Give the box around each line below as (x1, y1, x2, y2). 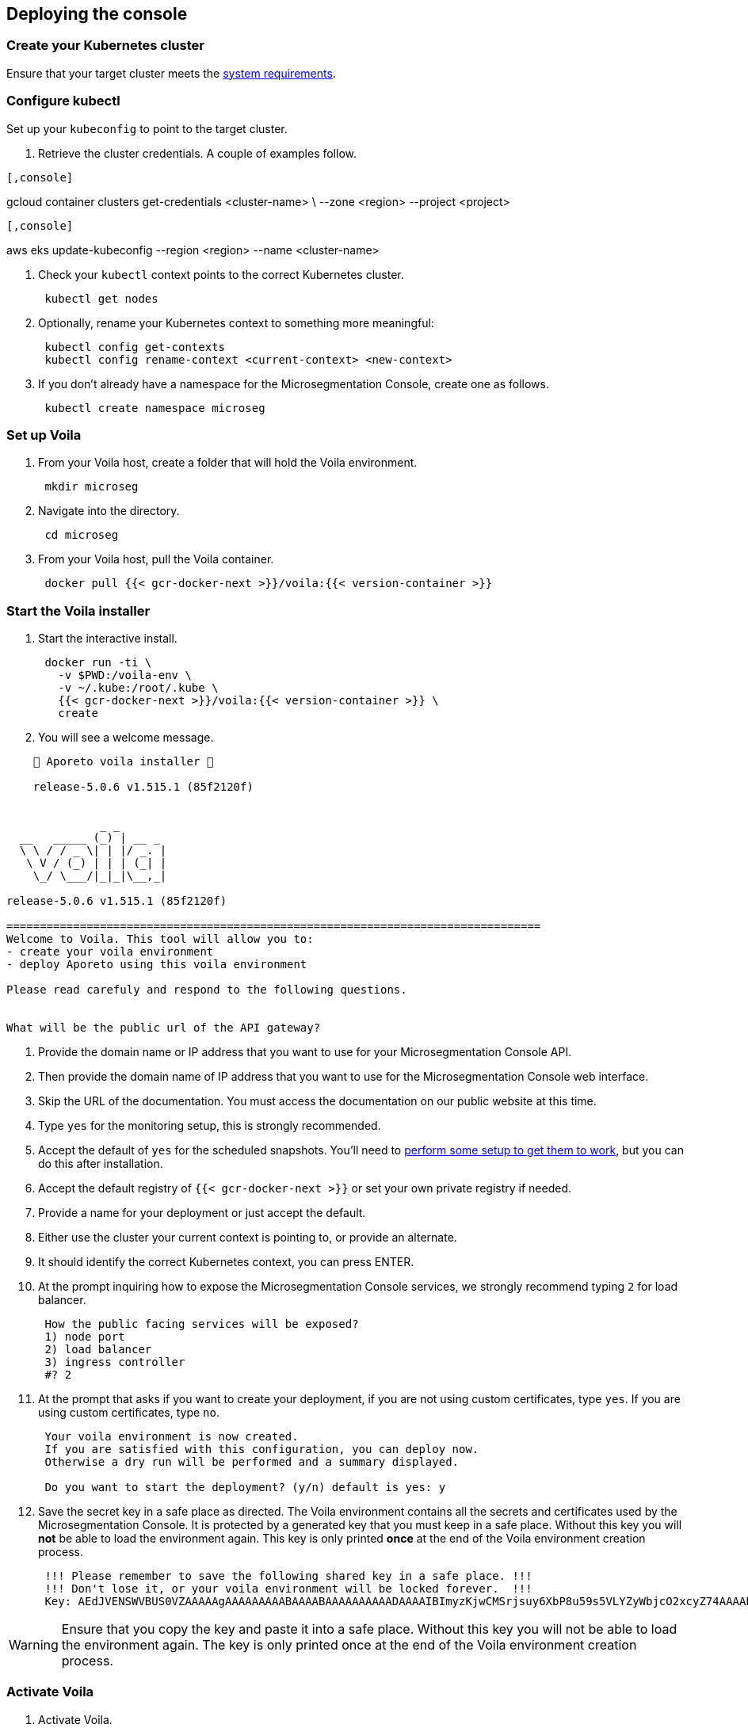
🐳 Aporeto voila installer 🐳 (32, 755, 214, 769)
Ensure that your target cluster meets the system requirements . (6, 66, 336, 80)
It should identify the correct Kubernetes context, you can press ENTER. (38, 1255, 414, 1269)
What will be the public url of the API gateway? (6, 1021, 321, 1035)
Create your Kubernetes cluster (6, 37, 204, 54)
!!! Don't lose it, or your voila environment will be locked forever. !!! (44, 1582, 532, 1596)
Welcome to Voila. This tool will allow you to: (6, 933, 314, 946)
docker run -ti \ (44, 656, 152, 669)
